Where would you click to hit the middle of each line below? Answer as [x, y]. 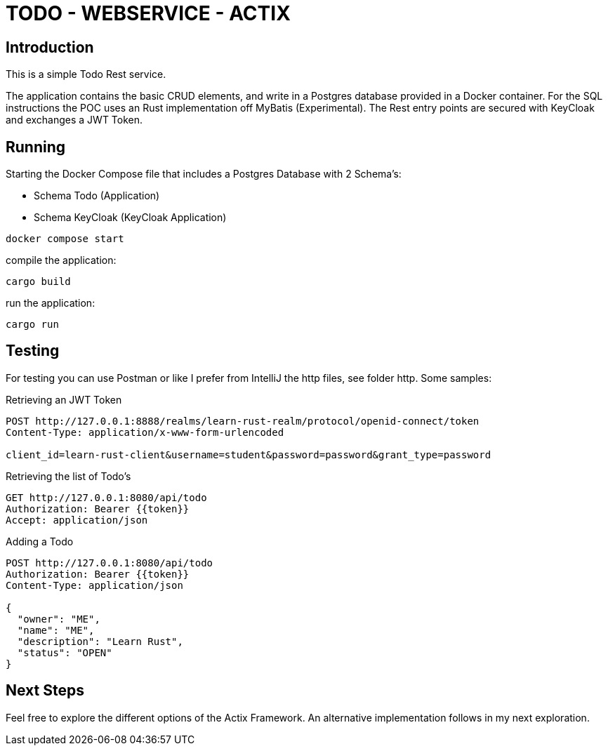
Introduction [50, 47]
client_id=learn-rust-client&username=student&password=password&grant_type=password [249, 454]
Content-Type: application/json [94, 585]
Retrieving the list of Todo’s [68, 476]
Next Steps [45, 691]
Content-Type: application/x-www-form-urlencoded [145, 432]
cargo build [38, 282]
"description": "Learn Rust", [100, 641]
